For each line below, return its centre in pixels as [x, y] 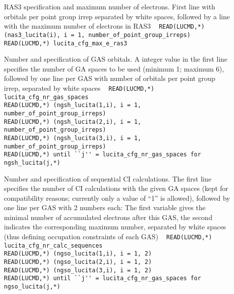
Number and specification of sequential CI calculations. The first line [108, 178]
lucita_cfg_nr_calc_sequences [53, 245]
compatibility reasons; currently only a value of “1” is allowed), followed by [117, 198]
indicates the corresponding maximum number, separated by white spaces [115, 227]
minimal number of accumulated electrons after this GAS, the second [108, 217]
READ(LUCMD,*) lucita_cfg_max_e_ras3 [66, 43]
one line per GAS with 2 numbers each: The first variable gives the [105, 207]
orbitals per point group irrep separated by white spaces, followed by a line [117, 16]
